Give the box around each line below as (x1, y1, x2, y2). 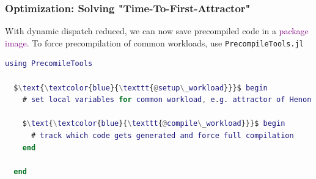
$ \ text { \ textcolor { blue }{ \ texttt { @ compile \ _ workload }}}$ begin (22, 119, 285, 128)
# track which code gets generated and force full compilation (31, 131, 294, 141)
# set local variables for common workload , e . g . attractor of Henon (22, 95, 312, 104)
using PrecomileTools (5, 59, 93, 68)
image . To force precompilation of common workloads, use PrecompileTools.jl (5, 36, 304, 49)
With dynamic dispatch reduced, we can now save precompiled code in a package (5, 24, 309, 37)
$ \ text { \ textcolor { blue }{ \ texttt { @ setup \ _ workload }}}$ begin (13, 83, 268, 92)
